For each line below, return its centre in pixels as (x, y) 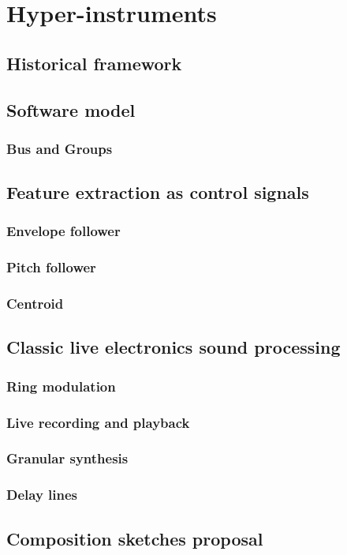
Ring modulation (61, 386)
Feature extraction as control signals (158, 192)
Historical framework (94, 63)
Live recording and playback (98, 422)
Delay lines (42, 495)
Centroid (35, 304)
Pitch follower (51, 267)
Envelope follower (63, 231)
